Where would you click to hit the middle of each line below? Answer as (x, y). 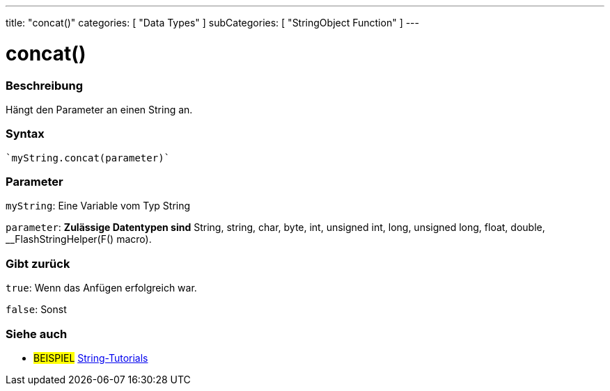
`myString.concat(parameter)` (88, 158)
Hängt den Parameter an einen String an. (99, 109)
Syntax (25, 134)
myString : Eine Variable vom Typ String (98, 206)
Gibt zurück (38, 263)
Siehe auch (37, 334)
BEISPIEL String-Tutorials (91, 358)
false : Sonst (36, 310)
